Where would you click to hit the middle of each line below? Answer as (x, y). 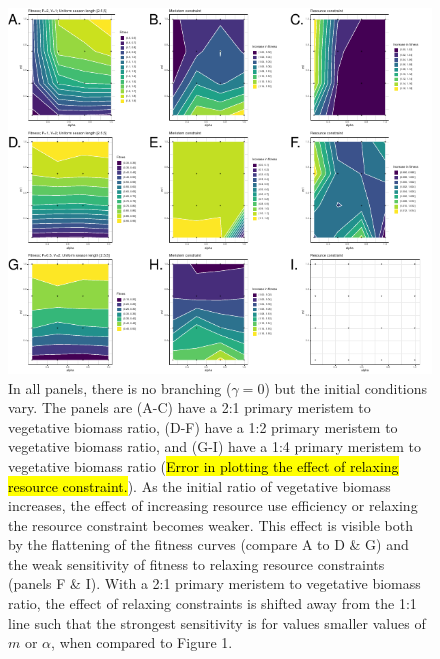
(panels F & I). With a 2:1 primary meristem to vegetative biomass (214, 583)
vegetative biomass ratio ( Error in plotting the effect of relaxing (203, 465)
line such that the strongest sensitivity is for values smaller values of (217, 622)
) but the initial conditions (346, 387)
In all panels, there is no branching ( (120, 387)
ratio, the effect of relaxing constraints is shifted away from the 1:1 (212, 603)
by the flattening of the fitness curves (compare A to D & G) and (208, 544)
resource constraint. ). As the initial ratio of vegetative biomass (199, 485)
